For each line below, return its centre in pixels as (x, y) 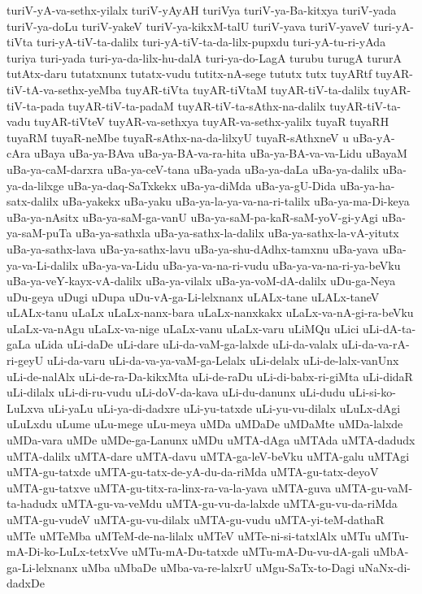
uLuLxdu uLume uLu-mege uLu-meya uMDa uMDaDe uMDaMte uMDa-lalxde (205, 424)
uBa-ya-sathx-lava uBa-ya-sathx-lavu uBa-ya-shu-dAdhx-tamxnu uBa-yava (193, 248)
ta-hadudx (32, 503)
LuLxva (26, 408)
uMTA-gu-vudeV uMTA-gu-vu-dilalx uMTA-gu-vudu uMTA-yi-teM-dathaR (196, 519)
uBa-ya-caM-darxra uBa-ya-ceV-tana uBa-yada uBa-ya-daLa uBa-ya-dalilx (193, 169)
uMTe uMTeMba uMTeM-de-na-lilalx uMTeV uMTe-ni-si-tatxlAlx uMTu (189, 535)
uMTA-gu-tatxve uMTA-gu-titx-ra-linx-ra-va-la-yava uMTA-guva (169, 487)
